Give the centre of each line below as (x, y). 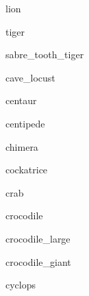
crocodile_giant (38, 261)
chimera (22, 146)
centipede (25, 123)
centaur (21, 100)
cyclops (21, 285)
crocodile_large (38, 238)
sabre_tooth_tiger (45, 54)
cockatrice (27, 170)
